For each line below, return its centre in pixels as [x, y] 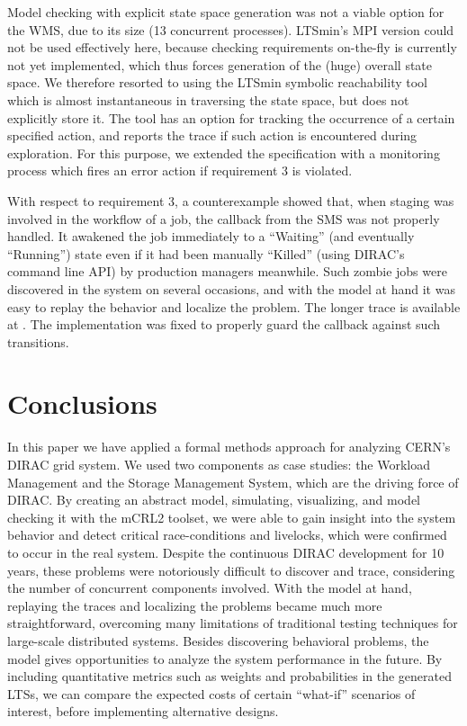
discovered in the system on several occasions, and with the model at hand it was [231, 288]
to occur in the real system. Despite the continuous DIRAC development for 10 [226, 552]
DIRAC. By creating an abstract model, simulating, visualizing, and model [214, 500]
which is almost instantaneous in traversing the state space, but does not [208, 99]
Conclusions [82, 403]
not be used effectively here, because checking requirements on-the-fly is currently [232, 47]
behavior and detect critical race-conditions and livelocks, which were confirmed [227, 535]
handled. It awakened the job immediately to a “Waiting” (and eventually [211, 236]
